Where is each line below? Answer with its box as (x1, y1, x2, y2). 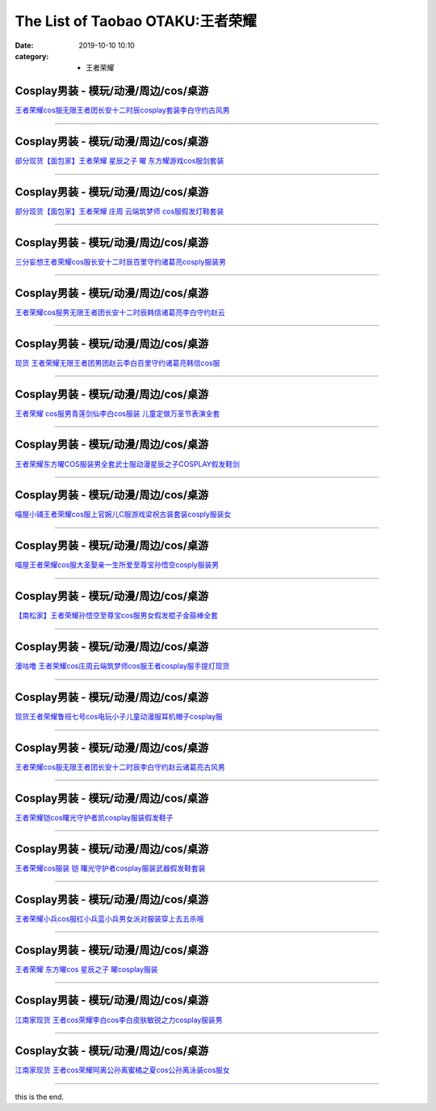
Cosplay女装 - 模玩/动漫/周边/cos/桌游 (15, 1044, 209, 1058)
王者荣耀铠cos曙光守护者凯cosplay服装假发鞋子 (15, 812, 174, 822)
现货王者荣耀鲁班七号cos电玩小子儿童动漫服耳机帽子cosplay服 (15, 712, 224, 722)
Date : (15, 40, 34, 50)
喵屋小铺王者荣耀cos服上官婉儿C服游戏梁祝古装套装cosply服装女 (15, 510, 232, 519)
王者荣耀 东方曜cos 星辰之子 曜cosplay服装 (15, 964, 158, 974)
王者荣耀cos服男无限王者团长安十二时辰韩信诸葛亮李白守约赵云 (15, 307, 225, 317)
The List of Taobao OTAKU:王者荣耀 (15, 12, 258, 30)
